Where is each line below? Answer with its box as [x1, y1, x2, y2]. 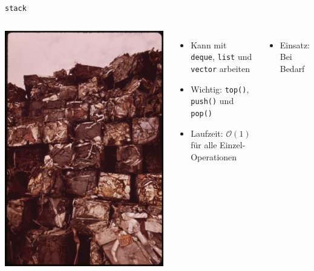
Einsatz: [280, 38, 310, 51]
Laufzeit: [191, 126, 223, 139]
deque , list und [191, 50, 252, 63]
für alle [191, 139, 217, 151]
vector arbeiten [191, 62, 250, 74]
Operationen [191, 150, 237, 163]
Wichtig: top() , [191, 82, 249, 95]
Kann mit [191, 38, 227, 51]
